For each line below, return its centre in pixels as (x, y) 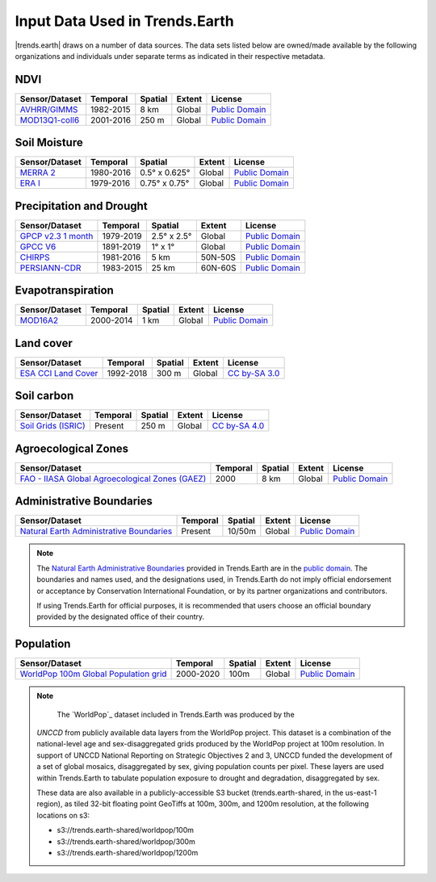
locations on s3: (63, 815)
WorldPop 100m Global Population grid (93, 674)
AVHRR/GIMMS (49, 109)
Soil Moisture (49, 142)
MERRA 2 (38, 173)
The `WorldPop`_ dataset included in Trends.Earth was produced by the (176, 714)
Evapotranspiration (65, 291)
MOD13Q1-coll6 (50, 119)
